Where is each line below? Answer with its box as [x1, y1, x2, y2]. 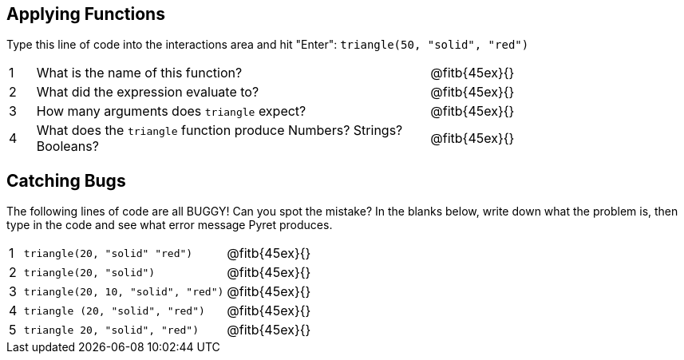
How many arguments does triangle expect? [36, 103, 306, 120]
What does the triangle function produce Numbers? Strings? [36, 122, 403, 139]
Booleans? [36, 138, 99, 155]
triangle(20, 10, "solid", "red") [23, 285, 224, 298]
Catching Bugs [6, 170, 126, 191]
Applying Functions [6, 4, 165, 24]
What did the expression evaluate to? [36, 84, 259, 101]
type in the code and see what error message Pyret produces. [6, 218, 333, 232]
